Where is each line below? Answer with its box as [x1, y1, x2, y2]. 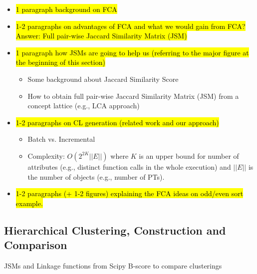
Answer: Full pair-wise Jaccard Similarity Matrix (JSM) [15, 30, 187, 41]
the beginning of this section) [15, 57, 105, 67]
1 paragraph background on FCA [15, 4, 117, 14]
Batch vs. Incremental [27, 134, 95, 144]
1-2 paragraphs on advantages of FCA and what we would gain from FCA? [15, 20, 246, 31]
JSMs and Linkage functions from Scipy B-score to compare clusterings [4, 260, 222, 271]
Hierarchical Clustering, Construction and [4, 222, 226, 238]
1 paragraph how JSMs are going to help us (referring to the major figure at [15, 47, 249, 57]
